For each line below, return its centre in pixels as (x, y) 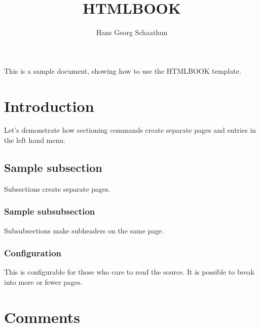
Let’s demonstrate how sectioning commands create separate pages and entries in (130, 130)
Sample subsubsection (50, 211)
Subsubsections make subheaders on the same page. (84, 230)
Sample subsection (53, 168)
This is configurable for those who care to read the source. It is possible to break (129, 272)
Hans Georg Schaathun (132, 32)
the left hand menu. (35, 140)
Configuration (33, 253)
